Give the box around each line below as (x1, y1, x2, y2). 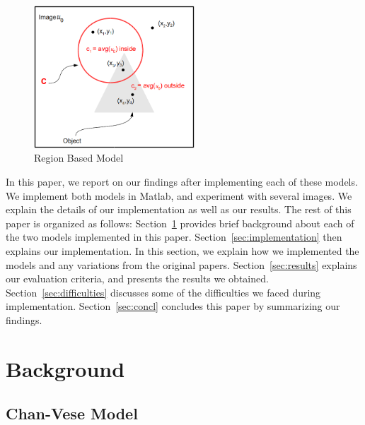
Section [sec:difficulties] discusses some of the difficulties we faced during (6, 285, 321, 299)
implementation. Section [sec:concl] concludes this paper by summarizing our (6, 299, 340, 313)
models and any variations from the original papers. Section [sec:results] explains (6, 257, 357, 272)
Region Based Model (34, 150, 124, 165)
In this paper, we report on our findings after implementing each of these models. (6, 174, 358, 188)
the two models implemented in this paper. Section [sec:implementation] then (6, 229, 342, 244)
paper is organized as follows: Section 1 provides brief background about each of (6, 215, 354, 230)
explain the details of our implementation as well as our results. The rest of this (6, 202, 352, 217)
